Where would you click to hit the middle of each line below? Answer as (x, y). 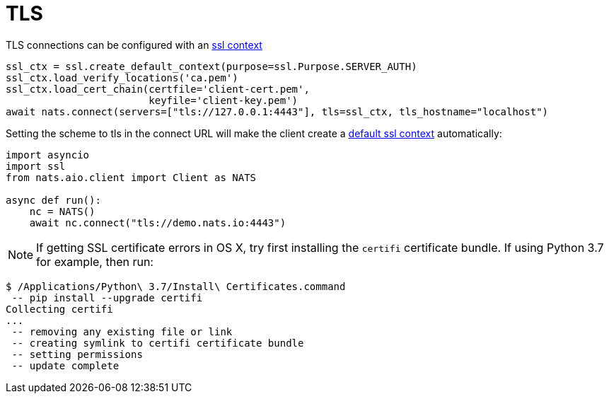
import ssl (36, 166)
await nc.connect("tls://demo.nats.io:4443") (158, 222)
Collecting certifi (59, 309)
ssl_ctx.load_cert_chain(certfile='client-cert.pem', (158, 89)
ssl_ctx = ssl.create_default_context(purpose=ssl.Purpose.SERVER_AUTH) (211, 66)
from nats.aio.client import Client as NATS (131, 177)
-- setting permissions (77, 354)
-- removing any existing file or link (122, 331)
